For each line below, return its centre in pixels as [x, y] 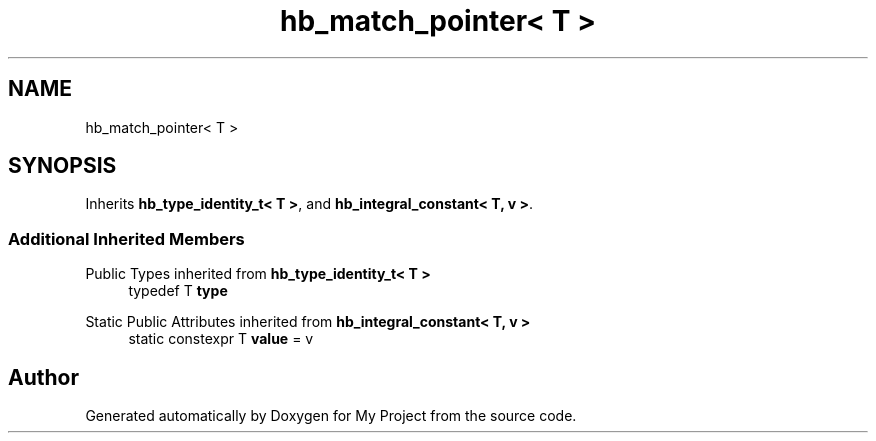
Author [43, 377]
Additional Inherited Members [126, 238]
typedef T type [178, 291]
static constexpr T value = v [221, 339]
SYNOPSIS [62, 166]
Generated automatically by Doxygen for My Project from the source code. [331, 416]
